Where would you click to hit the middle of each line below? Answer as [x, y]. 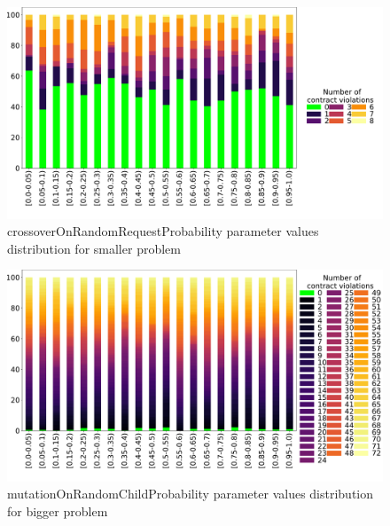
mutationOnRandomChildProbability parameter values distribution [191, 494]
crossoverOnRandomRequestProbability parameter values [163, 231]
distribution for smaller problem [94, 248]
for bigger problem [58, 510]
